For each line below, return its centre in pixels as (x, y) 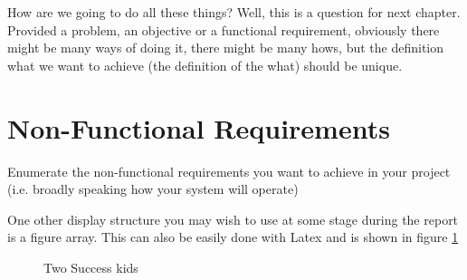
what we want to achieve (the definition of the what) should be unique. (205, 65)
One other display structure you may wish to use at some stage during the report (233, 219)
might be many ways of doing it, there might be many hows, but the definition (226, 48)
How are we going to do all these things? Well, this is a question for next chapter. (234, 12)
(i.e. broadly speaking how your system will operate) (153, 189)
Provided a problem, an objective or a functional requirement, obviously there (224, 29)
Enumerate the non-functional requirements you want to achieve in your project (229, 171)
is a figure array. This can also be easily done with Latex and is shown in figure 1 (233, 237)
